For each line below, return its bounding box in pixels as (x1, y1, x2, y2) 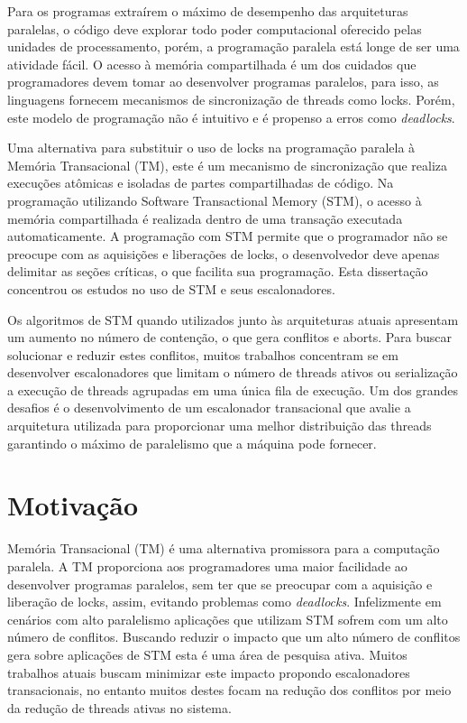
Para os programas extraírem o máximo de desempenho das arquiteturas (7, 2, 408, 20)
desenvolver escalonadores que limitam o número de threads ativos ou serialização (7, 363, 458, 382)
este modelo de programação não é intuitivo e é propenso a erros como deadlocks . (7, 107, 455, 126)
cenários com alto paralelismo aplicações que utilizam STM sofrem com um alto (7, 609, 448, 628)
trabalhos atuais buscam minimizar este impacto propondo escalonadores (7, 663, 410, 681)
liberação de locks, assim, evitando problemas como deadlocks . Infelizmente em (7, 592, 442, 611)
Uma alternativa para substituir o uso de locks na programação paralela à (7, 138, 416, 157)
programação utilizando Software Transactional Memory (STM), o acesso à (7, 190, 422, 209)
